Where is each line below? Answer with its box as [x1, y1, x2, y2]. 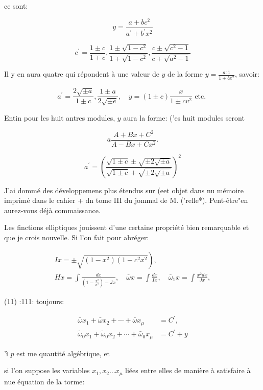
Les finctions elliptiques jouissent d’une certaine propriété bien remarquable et [4, 222, 249, 233]
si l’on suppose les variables [4, 365, 90, 376]
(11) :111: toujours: [4, 295, 64, 306]
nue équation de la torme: [4, 376, 85, 386]
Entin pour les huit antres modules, [4, 112, 115, 123]
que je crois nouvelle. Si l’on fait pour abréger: [4, 232, 149, 242]
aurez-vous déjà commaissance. [4, 204, 101, 215]
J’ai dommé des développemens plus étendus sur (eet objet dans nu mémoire [4, 185, 244, 195]
